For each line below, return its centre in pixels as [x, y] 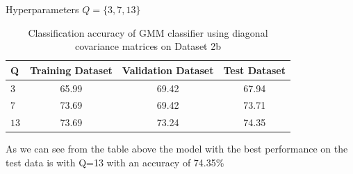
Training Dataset [71, 70]
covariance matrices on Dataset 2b [148, 46]
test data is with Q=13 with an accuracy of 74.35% [115, 162]
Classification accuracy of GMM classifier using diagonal [148, 32]
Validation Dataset [168, 70]
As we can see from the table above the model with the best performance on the [177, 149]
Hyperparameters [42, 9]
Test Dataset [254, 70]
